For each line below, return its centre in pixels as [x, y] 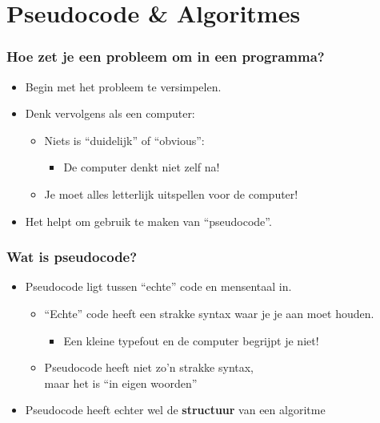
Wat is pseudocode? [72, 257]
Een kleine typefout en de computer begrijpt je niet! [191, 340]
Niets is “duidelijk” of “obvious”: [124, 140]
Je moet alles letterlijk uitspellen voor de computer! [171, 193]
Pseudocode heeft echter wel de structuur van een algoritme [175, 410]
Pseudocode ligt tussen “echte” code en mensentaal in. [158, 286]
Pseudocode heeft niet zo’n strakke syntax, [149, 367]
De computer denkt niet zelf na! [142, 167]
